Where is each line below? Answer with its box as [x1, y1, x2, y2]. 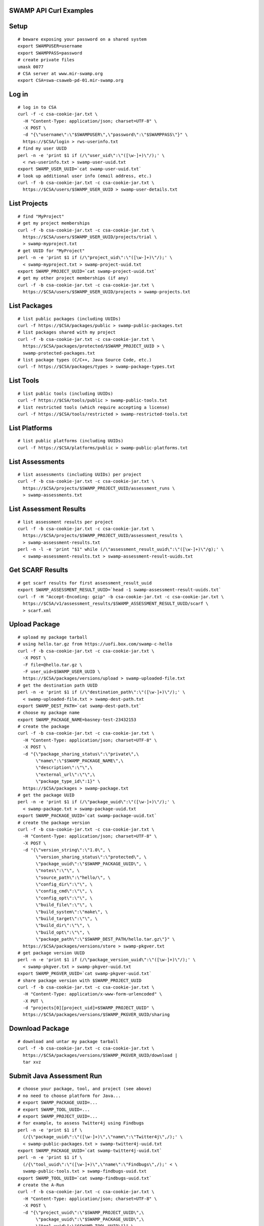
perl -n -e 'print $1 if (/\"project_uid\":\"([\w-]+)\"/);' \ [18, 255, 173, 260]
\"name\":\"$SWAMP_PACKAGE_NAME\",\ [36, 758, 124, 764]
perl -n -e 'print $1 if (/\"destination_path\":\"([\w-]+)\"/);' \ [18, 690, 185, 695]
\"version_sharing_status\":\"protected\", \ [36, 854, 147, 860]
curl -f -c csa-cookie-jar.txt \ [18, 111, 98, 117]
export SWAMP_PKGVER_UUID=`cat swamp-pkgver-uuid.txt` [18, 971, 152, 976]
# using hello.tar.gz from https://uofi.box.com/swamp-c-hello [18, 641, 173, 647]
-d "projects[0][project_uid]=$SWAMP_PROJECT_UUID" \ [22, 1005, 154, 1011]
